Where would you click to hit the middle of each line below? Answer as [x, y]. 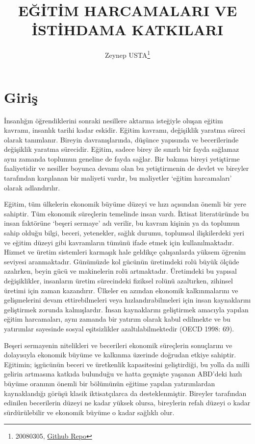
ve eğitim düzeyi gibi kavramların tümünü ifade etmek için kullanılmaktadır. [119, 242]
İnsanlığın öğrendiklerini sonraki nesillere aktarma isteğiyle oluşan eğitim [114, 120]
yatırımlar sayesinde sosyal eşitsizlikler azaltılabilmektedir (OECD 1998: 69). [119, 328]
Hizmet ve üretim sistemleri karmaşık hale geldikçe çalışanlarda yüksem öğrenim [125, 252]
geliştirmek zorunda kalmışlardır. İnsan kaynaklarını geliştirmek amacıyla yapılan [126, 309]
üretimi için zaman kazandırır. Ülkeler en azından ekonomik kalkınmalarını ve [121, 290]
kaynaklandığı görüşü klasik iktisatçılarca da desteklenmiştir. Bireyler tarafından [125, 393]
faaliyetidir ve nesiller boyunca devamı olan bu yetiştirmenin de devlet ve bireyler [127, 168]
